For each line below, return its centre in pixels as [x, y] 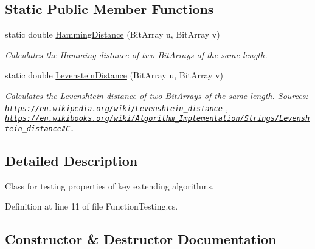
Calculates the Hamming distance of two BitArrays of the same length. [136, 54]
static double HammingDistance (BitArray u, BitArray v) [112, 34]
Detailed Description [71, 160]
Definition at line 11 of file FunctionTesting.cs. [92, 206]
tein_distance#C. [40, 128]
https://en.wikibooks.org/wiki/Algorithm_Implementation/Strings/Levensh [157, 119]
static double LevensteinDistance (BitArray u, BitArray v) [114, 75]
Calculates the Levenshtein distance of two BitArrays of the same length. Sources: [157, 95]
